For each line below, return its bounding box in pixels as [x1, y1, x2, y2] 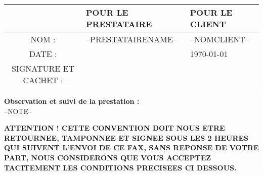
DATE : [29, 48, 57, 60]
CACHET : [23, 74, 63, 86]
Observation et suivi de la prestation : [4, 96, 140, 106]
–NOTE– [4, 105, 32, 116]
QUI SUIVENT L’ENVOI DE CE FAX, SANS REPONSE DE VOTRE [4, 142, 259, 153]
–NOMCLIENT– [190, 33, 249, 45]
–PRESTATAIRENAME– [86, 33, 177, 45]
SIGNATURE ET [12, 63, 74, 74]
